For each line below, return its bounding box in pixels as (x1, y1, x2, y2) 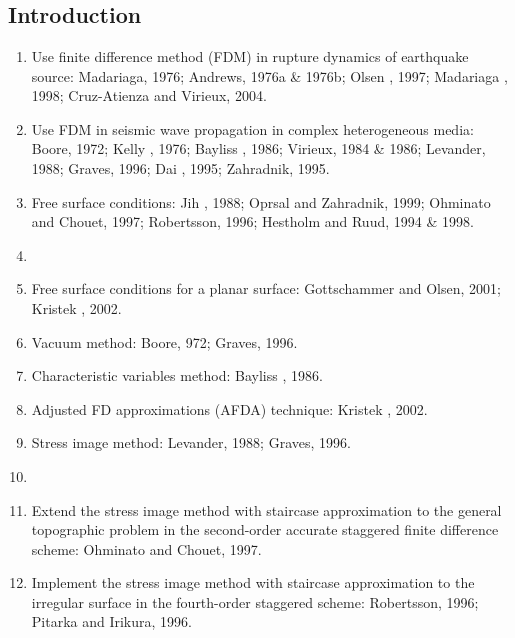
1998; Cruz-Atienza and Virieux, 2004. (31, 85, 267, 106)
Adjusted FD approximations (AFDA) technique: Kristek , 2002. (31, 398, 428, 419)
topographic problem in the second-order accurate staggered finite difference (31, 519, 499, 540)
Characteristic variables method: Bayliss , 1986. (31, 365, 323, 386)
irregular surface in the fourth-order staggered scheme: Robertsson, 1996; (31, 591, 479, 612)
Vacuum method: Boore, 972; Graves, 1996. (31, 331, 298, 352)
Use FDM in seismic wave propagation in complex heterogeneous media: (31, 118, 474, 139)
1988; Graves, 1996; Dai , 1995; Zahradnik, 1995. (31, 157, 330, 178)
